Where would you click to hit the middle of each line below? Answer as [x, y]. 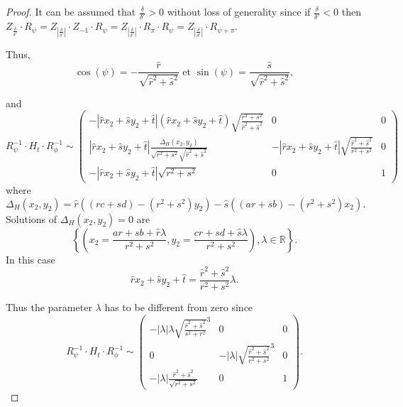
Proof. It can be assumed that [71, 11]
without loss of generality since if [239, 11]
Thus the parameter [49, 306]
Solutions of [32, 218]
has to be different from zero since [179, 306]
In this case [31, 259]
